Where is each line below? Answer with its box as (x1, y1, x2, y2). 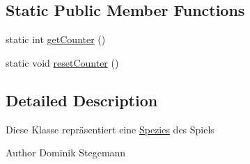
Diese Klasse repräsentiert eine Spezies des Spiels (6, 122, 214, 136)
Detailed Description (6, 89, 158, 110)
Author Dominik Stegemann (6, 145, 126, 160)
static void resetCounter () (6, 55, 119, 69)
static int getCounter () (6, 32, 106, 47)
